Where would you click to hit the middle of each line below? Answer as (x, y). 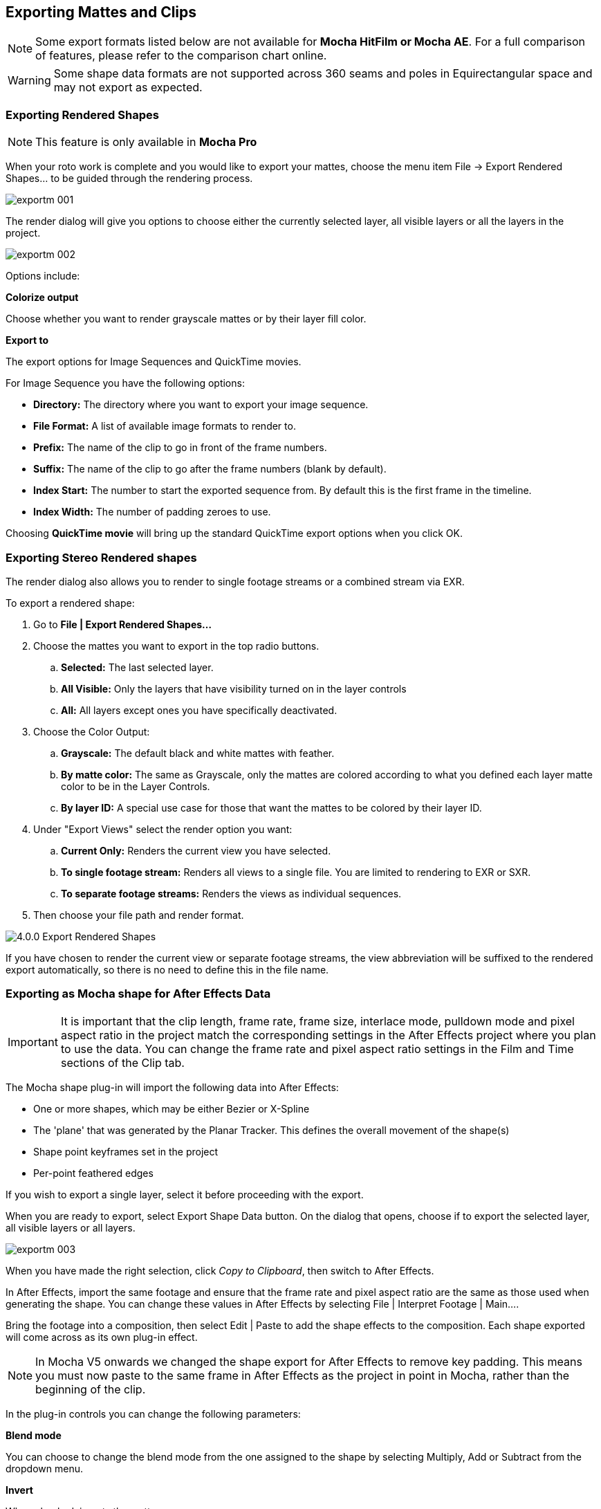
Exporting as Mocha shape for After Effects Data (138, 994)
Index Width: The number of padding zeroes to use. (152, 512)
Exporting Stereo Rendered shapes (101, 557)
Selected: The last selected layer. (137, 667)
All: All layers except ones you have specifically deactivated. (199, 710)
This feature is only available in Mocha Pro (146, 142)
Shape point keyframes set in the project (126, 1151)
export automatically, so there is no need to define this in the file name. (167, 969)
